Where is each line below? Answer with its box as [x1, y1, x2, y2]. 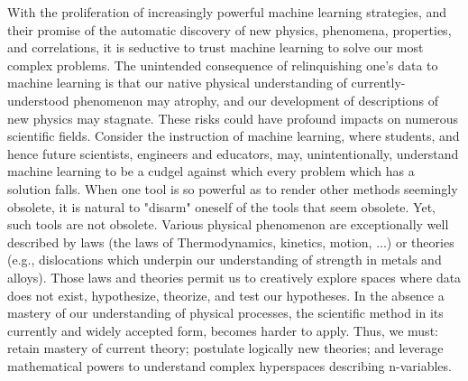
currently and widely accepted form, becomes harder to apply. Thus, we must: [7, 321, 438, 339]
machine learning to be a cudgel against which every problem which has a [7, 162, 415, 181]
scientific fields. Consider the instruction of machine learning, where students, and [7, 126, 460, 145]
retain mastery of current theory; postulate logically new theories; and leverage [7, 339, 444, 358]
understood [7, 90, 69, 109]
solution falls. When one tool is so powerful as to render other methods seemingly [7, 179, 458, 198]
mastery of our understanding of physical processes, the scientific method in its [7, 303, 444, 322]
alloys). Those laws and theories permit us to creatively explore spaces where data [7, 267, 462, 286]
